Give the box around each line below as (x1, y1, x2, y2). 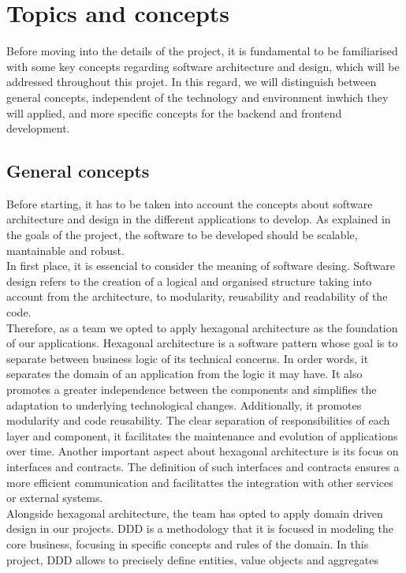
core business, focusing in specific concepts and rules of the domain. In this (6, 535, 369, 552)
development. (6, 120, 70, 137)
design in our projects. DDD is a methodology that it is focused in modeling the (6, 520, 394, 537)
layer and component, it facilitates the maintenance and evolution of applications (6, 427, 398, 444)
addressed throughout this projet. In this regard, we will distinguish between (6, 73, 377, 90)
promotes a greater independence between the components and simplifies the (6, 381, 377, 398)
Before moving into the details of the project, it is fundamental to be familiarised (6, 43, 398, 59)
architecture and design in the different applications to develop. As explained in (6, 211, 391, 227)
